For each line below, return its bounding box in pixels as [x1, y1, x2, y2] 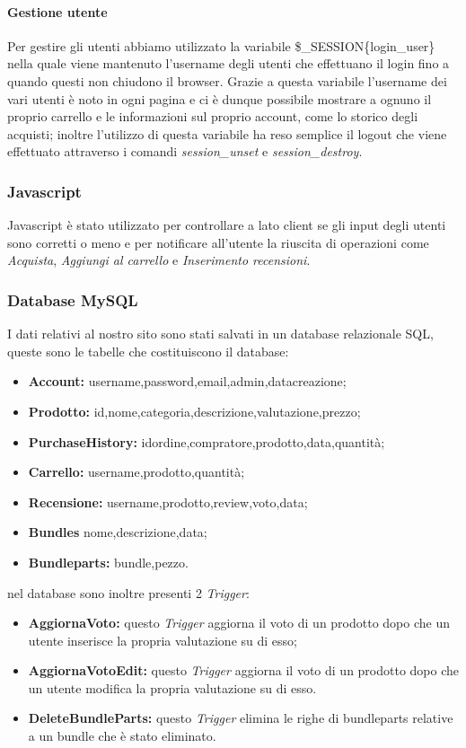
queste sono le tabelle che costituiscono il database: [7, 341, 289, 360]
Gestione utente [7, 2, 108, 21]
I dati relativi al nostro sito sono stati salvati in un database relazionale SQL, [7, 324, 434, 343]
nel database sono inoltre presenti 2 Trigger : [7, 583, 250, 602]
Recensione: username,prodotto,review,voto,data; [28, 492, 308, 511]
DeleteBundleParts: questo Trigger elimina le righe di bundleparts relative [28, 708, 453, 727]
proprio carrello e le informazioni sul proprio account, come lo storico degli [7, 107, 418, 126]
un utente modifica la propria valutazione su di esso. [28, 678, 317, 697]
